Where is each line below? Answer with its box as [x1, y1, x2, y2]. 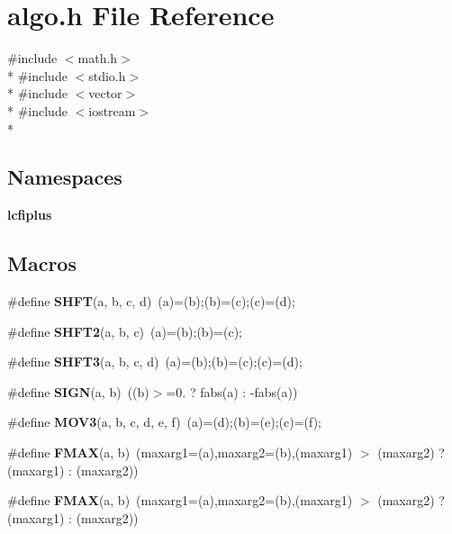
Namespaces [7, 163, 122, 191]
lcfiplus [7, 205, 52, 224]
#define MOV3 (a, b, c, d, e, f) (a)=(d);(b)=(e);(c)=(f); [7, 412, 321, 431]
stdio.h [88, 66, 126, 85]
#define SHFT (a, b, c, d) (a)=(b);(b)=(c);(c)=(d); [7, 292, 295, 311]
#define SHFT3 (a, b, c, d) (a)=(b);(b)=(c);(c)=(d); [7, 352, 303, 371]
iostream [88, 101, 136, 120]
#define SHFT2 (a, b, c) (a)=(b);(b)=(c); [7, 321, 242, 340]
